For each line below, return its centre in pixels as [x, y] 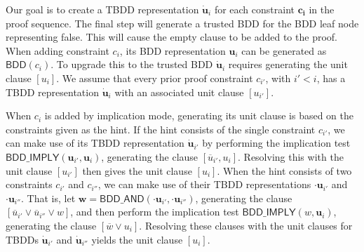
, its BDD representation [173, 50]
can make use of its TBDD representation [95, 143]
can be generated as [284, 50]
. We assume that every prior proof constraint [155, 78]
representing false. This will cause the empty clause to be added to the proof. [171, 37]
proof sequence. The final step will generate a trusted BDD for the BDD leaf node [182, 23]
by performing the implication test [276, 143]
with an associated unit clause [179, 92]
